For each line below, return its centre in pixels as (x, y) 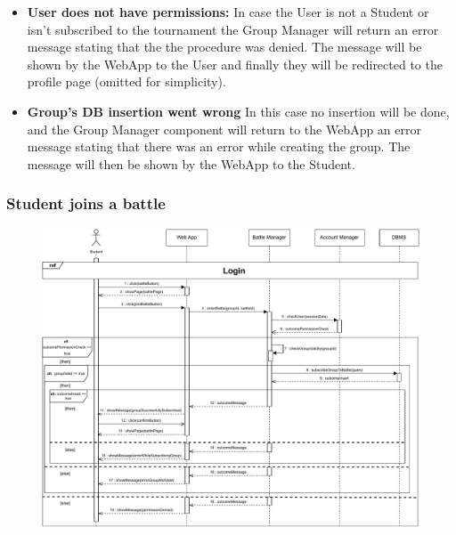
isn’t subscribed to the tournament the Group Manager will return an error (233, 29)
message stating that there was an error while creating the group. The (219, 146)
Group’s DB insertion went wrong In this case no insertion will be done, (238, 111)
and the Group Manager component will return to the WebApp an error (224, 129)
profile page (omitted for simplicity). (126, 81)
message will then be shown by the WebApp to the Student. (191, 163)
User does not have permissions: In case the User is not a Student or (228, 12)
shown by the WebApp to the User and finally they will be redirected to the (235, 64)
